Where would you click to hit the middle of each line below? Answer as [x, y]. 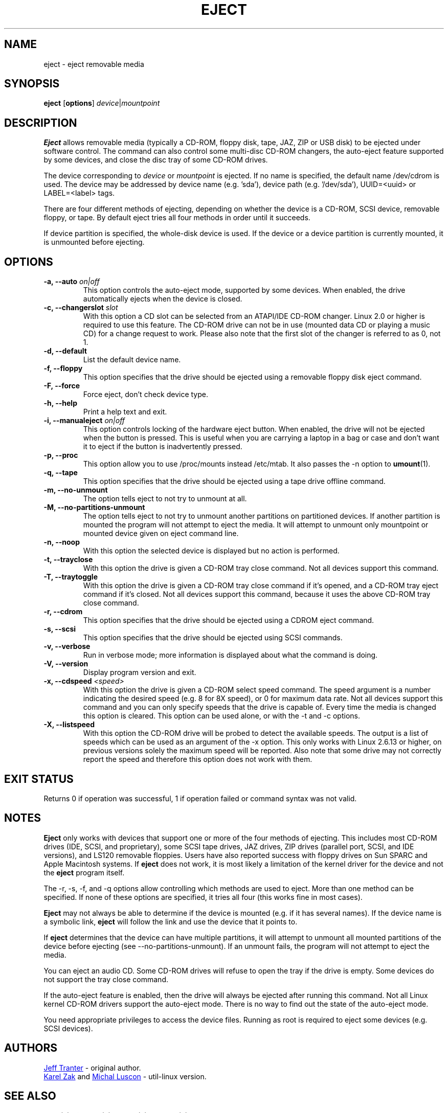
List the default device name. [132, 360]
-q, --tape [61, 473]
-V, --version [66, 664]
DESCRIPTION [41, 123]
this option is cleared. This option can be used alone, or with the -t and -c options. [221, 716]
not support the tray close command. [106, 979]
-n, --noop [62, 542]
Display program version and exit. [140, 673]
